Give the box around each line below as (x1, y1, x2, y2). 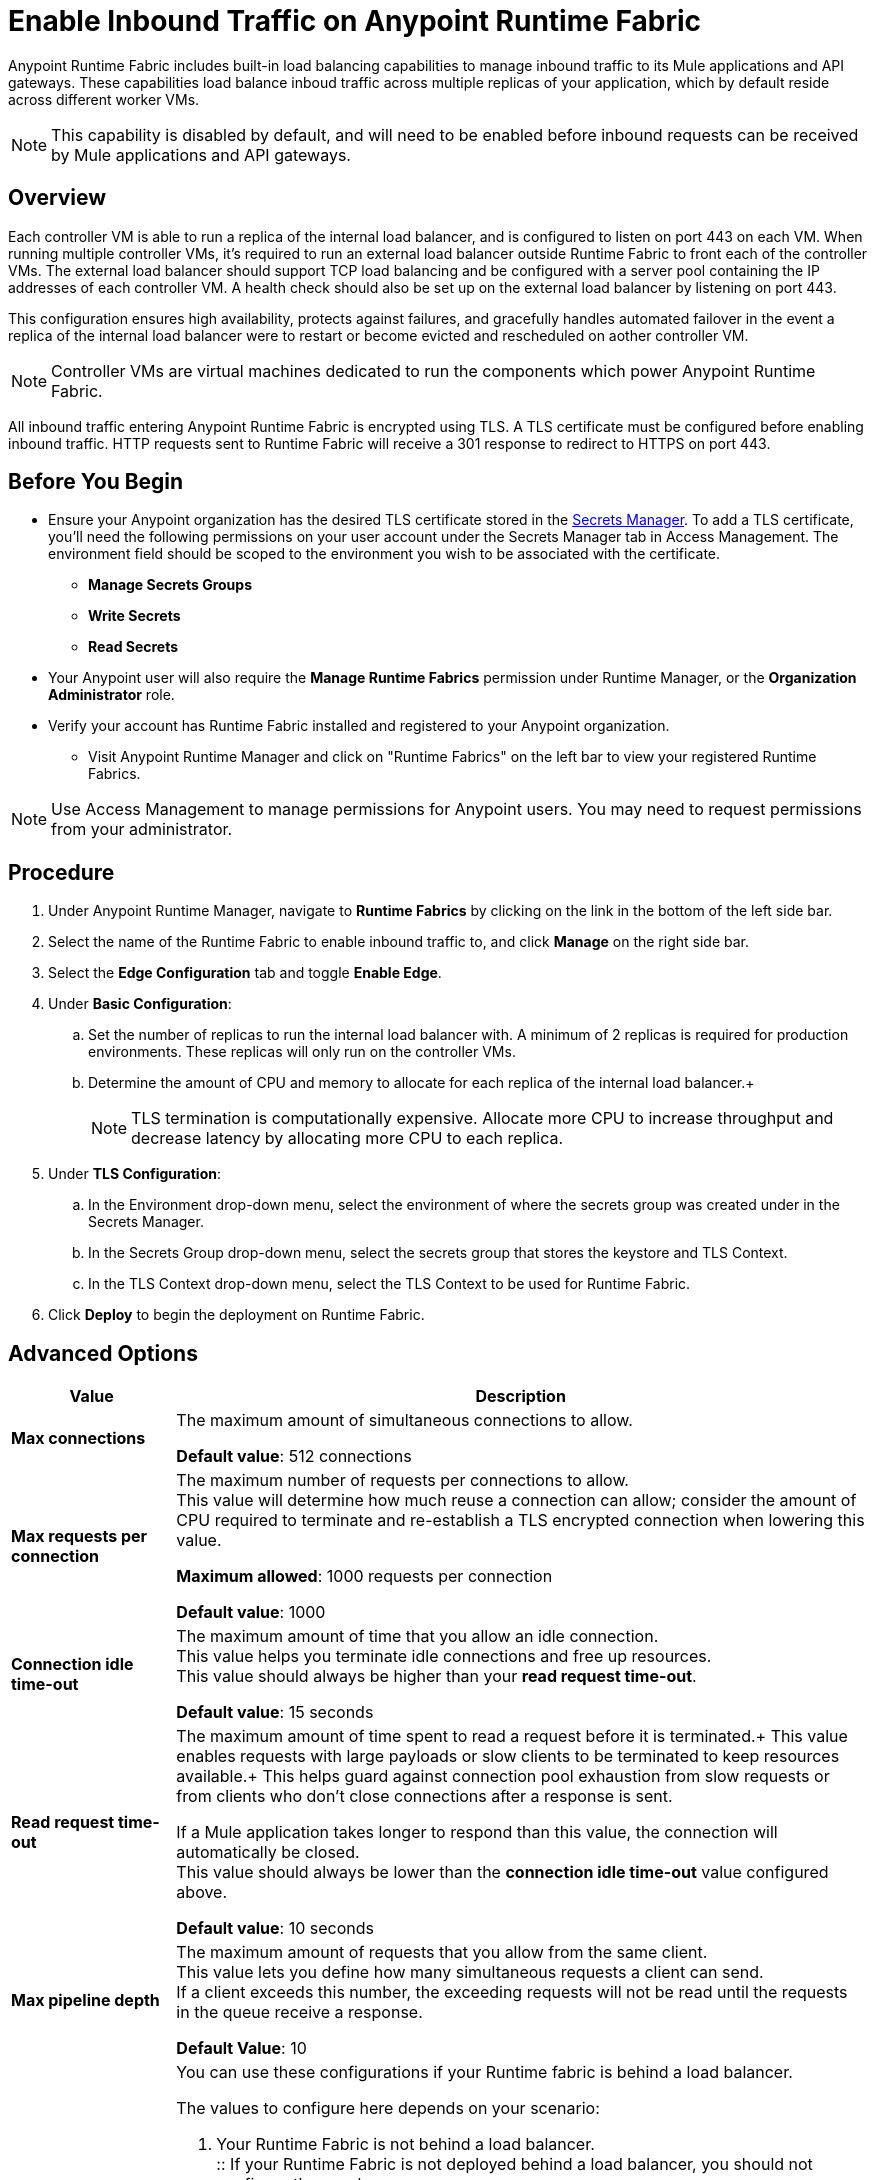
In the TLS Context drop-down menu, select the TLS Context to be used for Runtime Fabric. (88, 1275, 691, 1293)
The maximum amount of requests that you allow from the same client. (176, 1942, 708, 1963)
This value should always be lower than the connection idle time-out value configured (176, 1862, 829, 1883)
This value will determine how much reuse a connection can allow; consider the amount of (176, 1490, 857, 1511)
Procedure (8, 859, 115, 885)
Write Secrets (88, 607, 181, 625)
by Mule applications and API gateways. (51, 144, 351, 165)
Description (475, 1386, 566, 1407)
